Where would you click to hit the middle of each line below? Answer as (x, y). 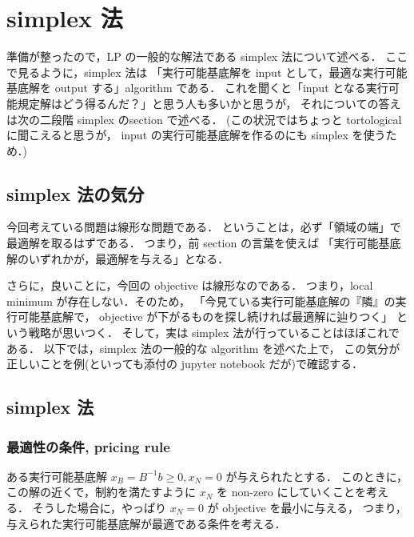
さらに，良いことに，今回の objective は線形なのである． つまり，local (190, 285)
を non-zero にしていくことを (292, 492)
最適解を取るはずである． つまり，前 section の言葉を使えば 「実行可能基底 (204, 243)
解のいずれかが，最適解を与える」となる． (118, 258)
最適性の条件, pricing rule (88, 446)
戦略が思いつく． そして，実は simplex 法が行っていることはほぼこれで (214, 333)
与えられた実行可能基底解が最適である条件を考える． (146, 523)
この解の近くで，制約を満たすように (102, 492)
